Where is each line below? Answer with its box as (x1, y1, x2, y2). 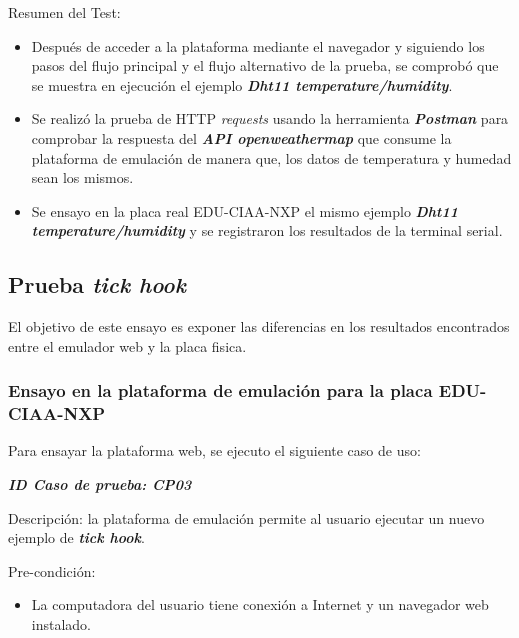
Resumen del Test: (8, 2, 121, 22)
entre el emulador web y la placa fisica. (8, 335, 247, 356)
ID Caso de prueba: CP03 (8, 474, 192, 495)
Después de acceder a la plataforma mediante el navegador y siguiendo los (31, 35, 485, 56)
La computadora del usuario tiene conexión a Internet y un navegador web (31, 594, 489, 615)
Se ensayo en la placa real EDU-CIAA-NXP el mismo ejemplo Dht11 (31, 200, 459, 221)
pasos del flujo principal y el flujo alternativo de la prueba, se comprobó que (31, 55, 499, 76)
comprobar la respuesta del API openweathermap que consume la (31, 127, 452, 148)
